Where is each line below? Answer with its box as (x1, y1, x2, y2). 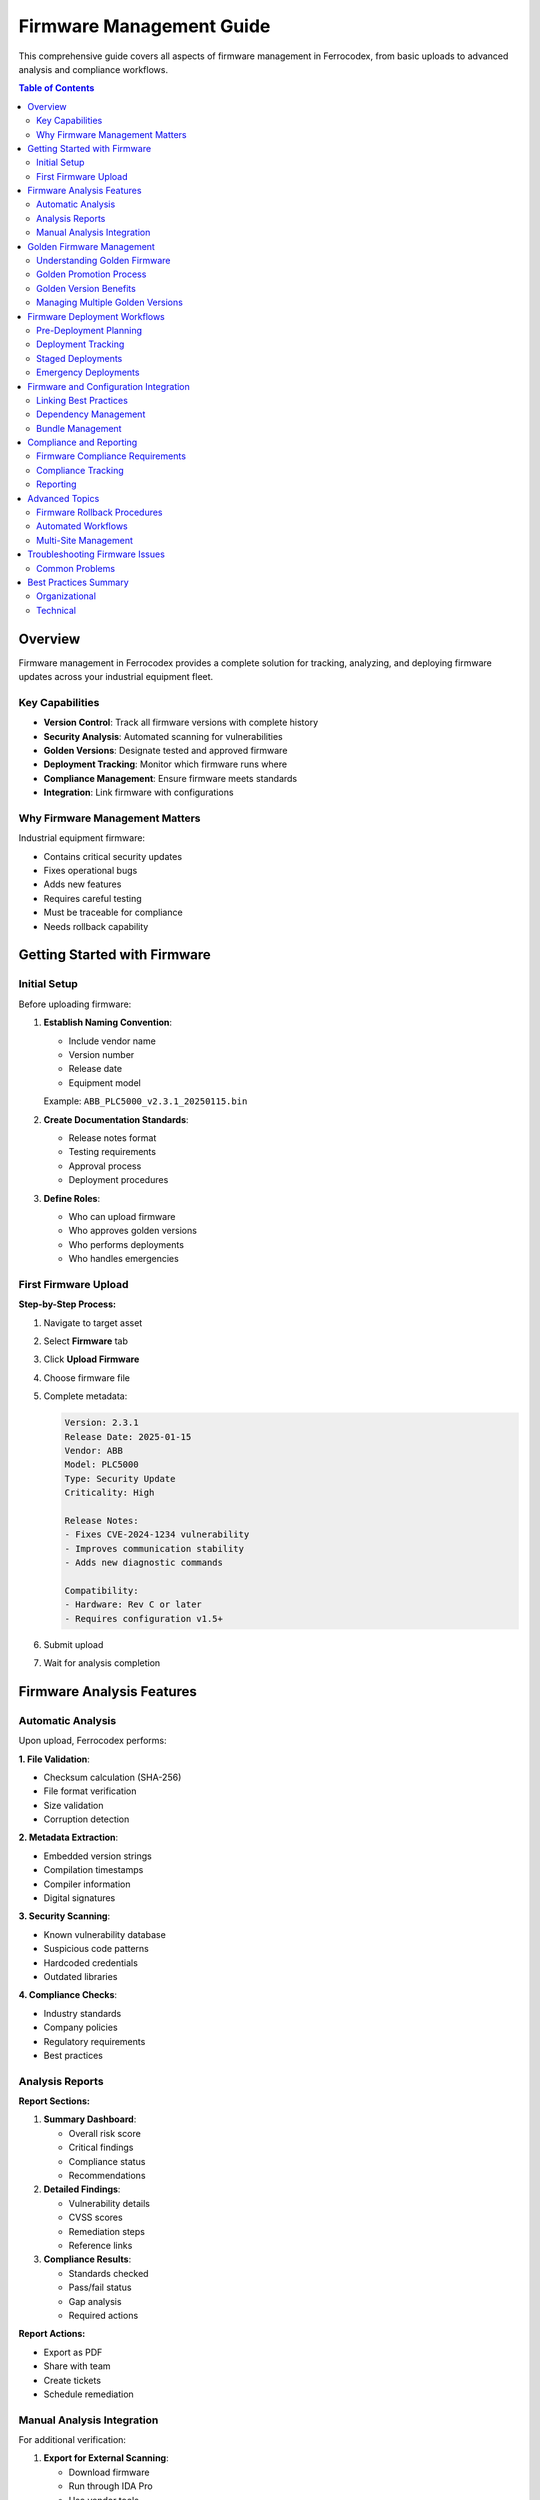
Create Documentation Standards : (43, 1113, 189, 1125)
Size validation (43, 1799, 104, 1811)
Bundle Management (36, 422, 122, 434)
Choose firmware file (43, 1371, 130, 1384)
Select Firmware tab (43, 1335, 129, 1347)
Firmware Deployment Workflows (27, 310, 165, 322)
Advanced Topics (27, 492, 100, 504)
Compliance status (68, 2155, 146, 2167)
